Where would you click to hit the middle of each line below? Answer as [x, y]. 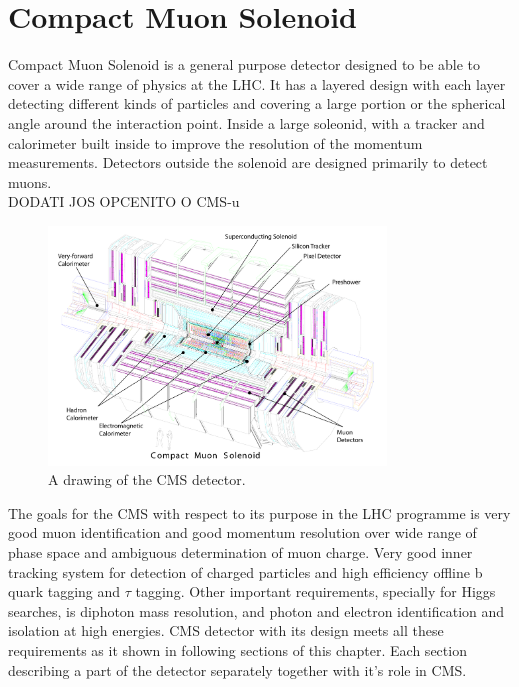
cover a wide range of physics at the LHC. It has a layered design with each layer [257, 83]
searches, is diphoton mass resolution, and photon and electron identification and [256, 610]
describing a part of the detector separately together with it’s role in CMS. [237, 669]
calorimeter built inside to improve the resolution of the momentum [215, 142]
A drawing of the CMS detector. [147, 479]
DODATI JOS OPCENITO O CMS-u [124, 201]
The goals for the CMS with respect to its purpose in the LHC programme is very [259, 512]
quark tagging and [64, 591]
